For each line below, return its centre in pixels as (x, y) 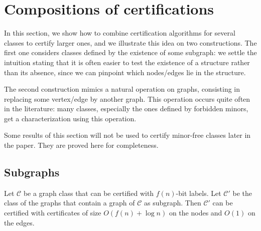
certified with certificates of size (53, 213)
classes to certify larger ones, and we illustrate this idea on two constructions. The (130, 42)
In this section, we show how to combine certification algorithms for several (120, 33)
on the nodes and (195, 213)
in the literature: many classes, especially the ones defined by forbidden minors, (126, 108)
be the (242, 193)
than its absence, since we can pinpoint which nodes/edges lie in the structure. (125, 72)
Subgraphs (32, 172)
